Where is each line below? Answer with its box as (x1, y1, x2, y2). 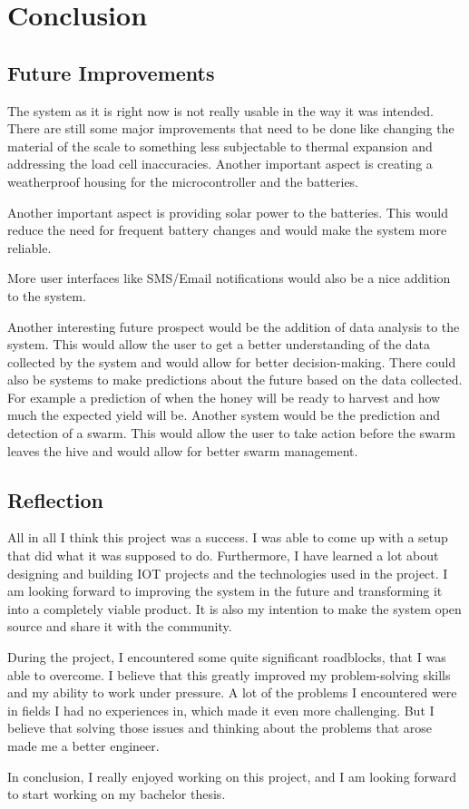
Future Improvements (7, 58, 215, 86)
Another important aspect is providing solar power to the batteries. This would (7, 202, 448, 221)
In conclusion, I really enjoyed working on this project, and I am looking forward (7, 766, 457, 785)
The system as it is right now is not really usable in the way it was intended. (7, 101, 434, 120)
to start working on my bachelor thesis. (7, 785, 226, 804)
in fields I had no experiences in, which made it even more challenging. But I (7, 700, 435, 719)
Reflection (7, 485, 103, 513)
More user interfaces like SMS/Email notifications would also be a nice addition (7, 268, 451, 288)
